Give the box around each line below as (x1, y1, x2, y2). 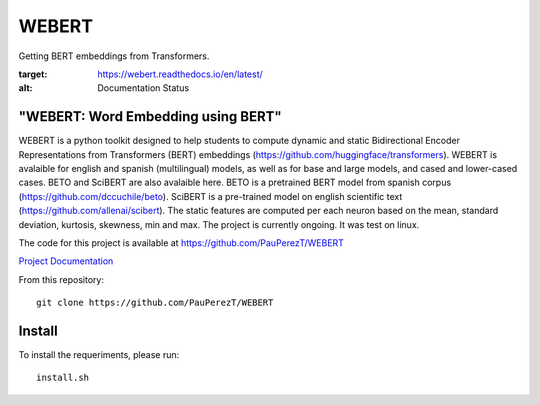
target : (18, 68, 48, 80)
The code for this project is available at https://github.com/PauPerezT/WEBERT (18, 236, 345, 249)
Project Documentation (18, 255, 114, 267)
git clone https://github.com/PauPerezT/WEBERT (36, 297, 274, 309)
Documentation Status (97, 82, 190, 94)
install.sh (36, 372, 90, 384)
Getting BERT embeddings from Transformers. (18, 50, 210, 62)
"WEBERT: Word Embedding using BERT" (18, 108, 282, 125)
